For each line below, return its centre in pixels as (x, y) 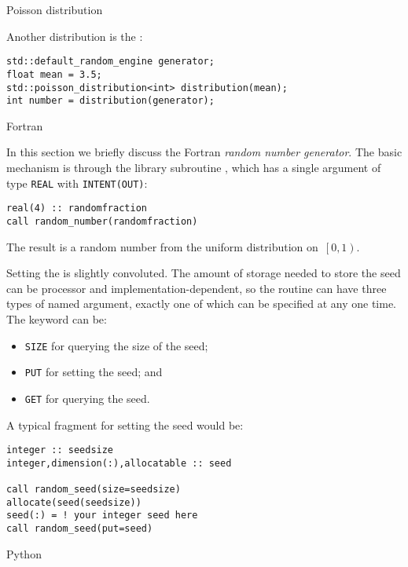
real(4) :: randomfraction (77, 209)
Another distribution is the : (75, 36)
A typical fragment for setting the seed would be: (125, 424)
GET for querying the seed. (87, 398)
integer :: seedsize (60, 450)
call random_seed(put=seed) (80, 529)
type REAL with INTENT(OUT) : (77, 183)
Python (24, 553)
